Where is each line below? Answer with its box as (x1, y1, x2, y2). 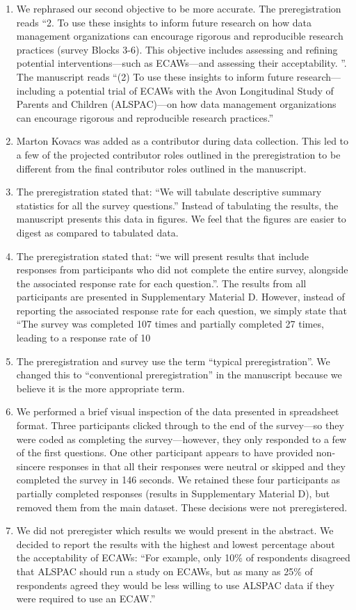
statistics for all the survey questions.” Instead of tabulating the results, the (16, 198, 339, 212)
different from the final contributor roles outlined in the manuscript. (16, 161, 307, 175)
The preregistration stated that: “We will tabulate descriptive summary (16, 184, 322, 199)
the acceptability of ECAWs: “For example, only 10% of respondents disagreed (16, 550, 350, 565)
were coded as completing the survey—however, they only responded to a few (16, 431, 347, 446)
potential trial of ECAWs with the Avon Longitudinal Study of (67, 83, 334, 97)
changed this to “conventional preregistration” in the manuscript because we (16, 367, 342, 382)
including (16, 83, 56, 97)
